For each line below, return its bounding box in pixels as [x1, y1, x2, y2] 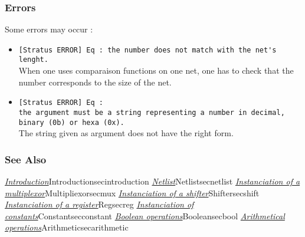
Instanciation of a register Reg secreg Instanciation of [5, 198, 194, 210]
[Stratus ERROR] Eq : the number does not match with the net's [18, 45, 277, 54]
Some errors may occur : [5, 23, 93, 35]
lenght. [18, 55, 48, 64]
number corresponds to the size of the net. [18, 75, 172, 88]
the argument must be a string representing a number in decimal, [18, 108, 285, 117]
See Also [5, 152, 47, 166]
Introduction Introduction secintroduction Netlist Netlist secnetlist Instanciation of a [5, 175, 300, 187]
